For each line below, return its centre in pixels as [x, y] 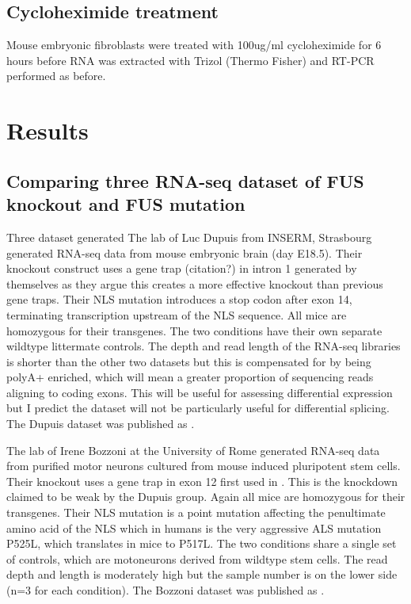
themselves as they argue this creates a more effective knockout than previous [195, 283]
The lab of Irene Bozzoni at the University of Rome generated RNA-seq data [193, 450]
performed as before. [56, 76]
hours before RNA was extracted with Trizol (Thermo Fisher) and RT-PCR [190, 60]
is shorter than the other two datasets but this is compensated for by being [189, 361]
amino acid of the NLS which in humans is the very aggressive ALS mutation [194, 528]
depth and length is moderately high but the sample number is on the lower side [202, 574]
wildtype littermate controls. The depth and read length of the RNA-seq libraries [204, 346]
